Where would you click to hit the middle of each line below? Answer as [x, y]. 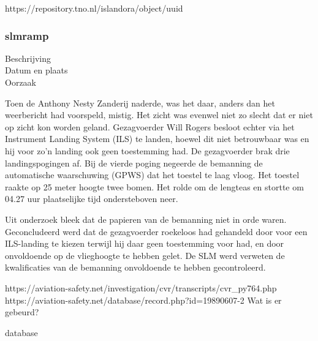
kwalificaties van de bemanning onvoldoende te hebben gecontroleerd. [135, 267]
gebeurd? [22, 312]
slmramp [27, 35]
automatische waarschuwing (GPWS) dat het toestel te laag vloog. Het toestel [152, 175]
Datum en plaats [36, 70]
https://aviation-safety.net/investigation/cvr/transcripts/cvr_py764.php [141, 287]
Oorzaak [21, 82]
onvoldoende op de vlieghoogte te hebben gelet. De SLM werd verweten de [145, 255]
